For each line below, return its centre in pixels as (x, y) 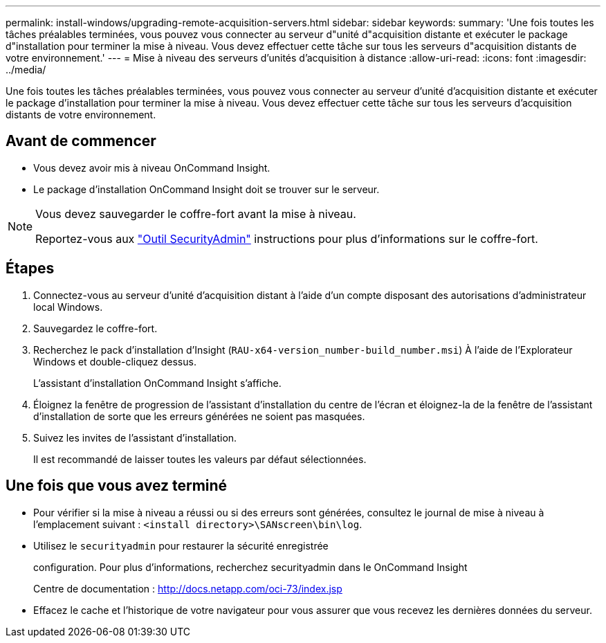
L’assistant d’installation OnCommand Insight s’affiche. (157, 383)
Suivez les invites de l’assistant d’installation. (135, 437)
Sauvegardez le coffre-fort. (95, 328)
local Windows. (68, 307)
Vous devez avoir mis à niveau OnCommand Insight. (152, 167)
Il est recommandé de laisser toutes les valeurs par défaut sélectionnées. (200, 459)
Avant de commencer (81, 141)
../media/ (26, 70)
